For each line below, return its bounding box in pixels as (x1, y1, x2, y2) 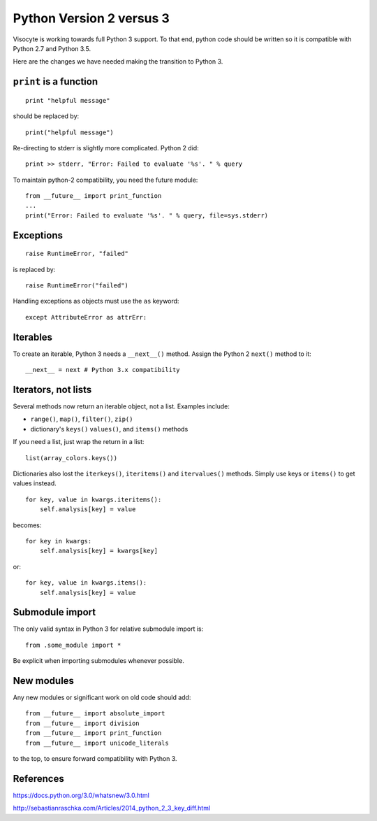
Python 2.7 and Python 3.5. (13, 44, 91, 52)
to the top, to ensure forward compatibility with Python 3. (13, 755, 177, 763)
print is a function (13, 76, 98, 87)
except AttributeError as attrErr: (25, 313, 147, 321)
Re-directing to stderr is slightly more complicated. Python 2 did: (13, 143, 199, 152)
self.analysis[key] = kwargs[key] (39, 547, 158, 555)
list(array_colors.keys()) (25, 454, 118, 462)
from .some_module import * (25, 641, 121, 649)
